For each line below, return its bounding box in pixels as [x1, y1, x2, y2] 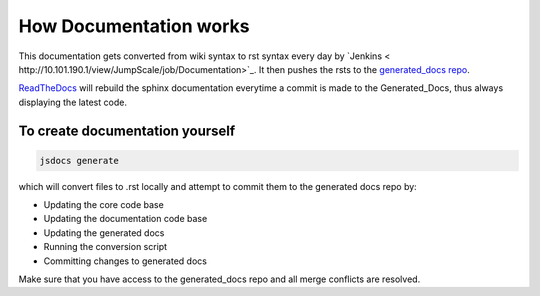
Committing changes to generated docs [43, 255, 207, 267]
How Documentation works [18, 15, 250, 37]
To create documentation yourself [18, 122, 236, 139]
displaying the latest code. [18, 96, 127, 108]
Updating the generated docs [43, 226, 165, 239]
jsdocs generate [39, 155, 120, 166]
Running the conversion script [43, 241, 168, 253]
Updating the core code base [43, 199, 164, 211]
